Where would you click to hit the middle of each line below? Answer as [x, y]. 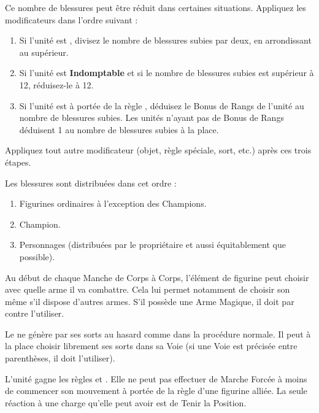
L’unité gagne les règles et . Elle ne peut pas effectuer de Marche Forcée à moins [156, 378]
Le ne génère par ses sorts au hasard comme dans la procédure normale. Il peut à [158, 334]
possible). [37, 256]
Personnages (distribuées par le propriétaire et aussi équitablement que [152, 245]
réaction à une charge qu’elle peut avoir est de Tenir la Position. [126, 402]
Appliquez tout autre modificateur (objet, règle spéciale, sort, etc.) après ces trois [158, 150]
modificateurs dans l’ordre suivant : [71, 19]
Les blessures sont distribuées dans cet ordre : [91, 183]
